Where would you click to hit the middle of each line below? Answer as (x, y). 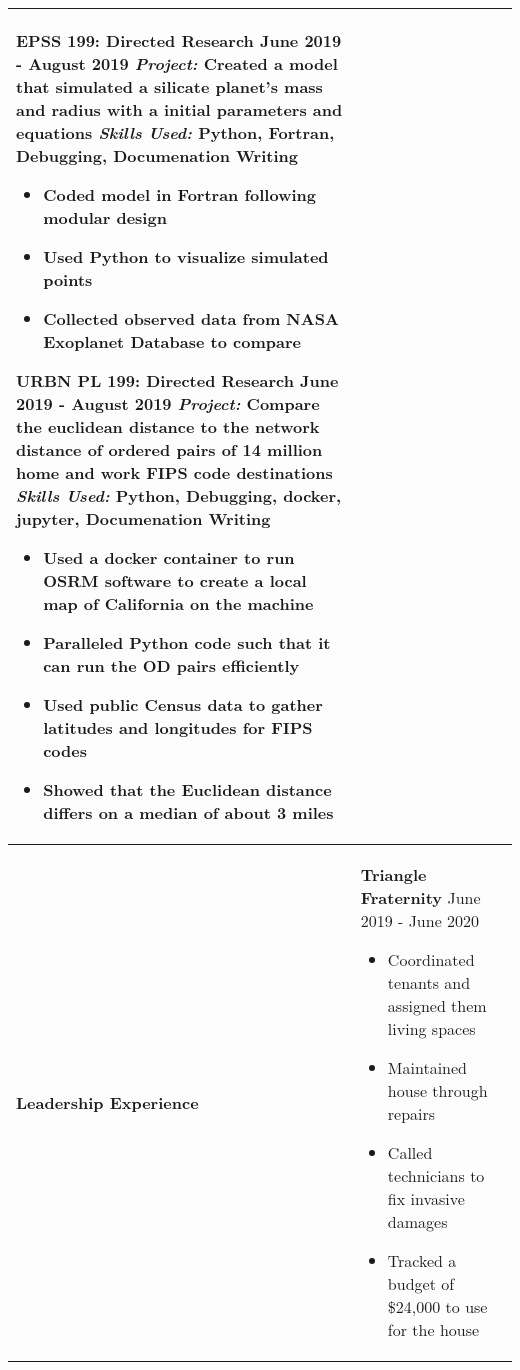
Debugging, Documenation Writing (157, 155)
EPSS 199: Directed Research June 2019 (179, 40)
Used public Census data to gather (183, 704)
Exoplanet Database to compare (172, 341)
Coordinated (431, 959)
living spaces (431, 1028)
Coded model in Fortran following (179, 194)
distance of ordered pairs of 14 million (169, 449)
